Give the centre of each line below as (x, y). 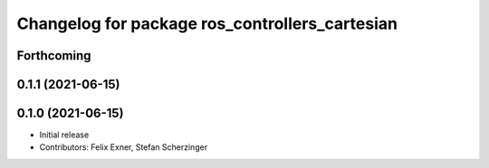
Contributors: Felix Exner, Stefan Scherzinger (124, 147)
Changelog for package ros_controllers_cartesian (207, 23)
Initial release (64, 135)
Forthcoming (54, 56)
